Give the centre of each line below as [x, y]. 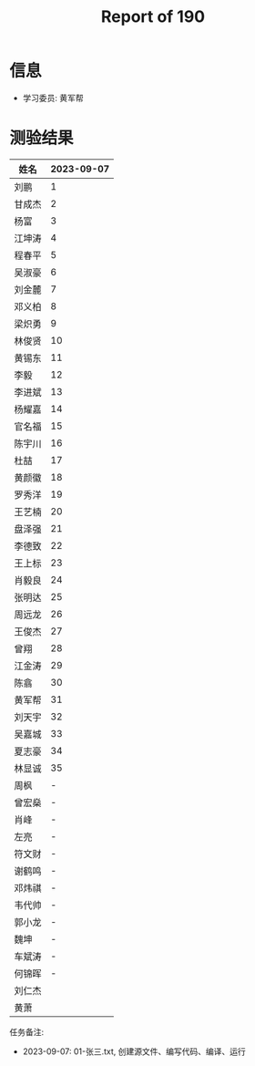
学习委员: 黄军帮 [53, 98]
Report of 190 [153, 17]
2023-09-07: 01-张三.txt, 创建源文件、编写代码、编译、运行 [134, 1051]
